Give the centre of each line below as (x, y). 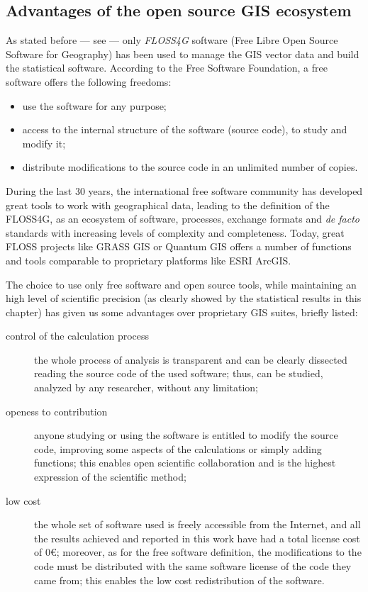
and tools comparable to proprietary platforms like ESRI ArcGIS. (149, 260)
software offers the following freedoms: (89, 81)
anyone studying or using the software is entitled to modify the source (186, 435)
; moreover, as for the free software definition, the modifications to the (209, 552)
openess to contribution (57, 411)
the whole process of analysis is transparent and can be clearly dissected (191, 359)
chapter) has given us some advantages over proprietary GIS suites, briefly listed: (182, 312)
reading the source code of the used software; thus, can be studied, (179, 373)
